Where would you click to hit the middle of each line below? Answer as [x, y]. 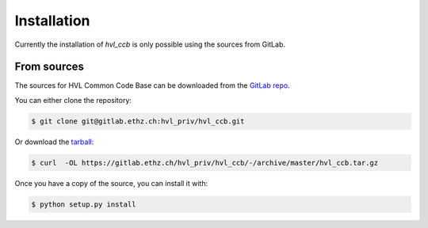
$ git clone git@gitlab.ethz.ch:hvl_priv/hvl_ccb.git [138, 121]
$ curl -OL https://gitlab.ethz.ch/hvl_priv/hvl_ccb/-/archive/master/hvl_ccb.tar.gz [205, 163]
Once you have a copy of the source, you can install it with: [111, 183]
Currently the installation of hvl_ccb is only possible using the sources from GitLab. [150, 44]
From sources [50, 67]
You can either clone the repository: [73, 100]
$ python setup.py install [84, 204]
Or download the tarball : [54, 142]
